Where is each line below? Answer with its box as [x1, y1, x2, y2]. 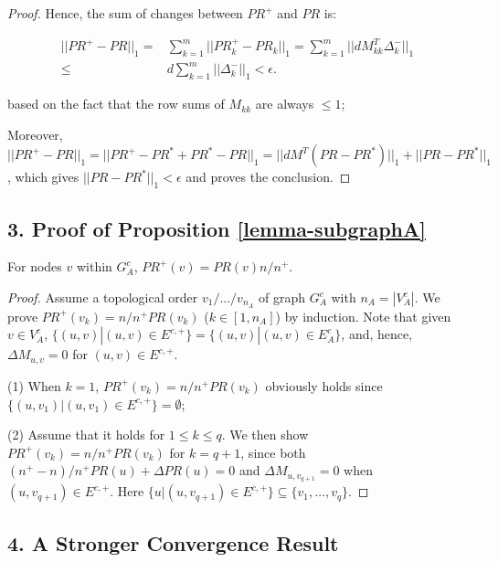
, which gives [7, 167, 79, 186]
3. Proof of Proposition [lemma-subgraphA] [7, 214, 426, 242]
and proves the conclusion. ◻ [185, 167, 351, 186]
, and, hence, [341, 324, 413, 344]
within [76, 257, 112, 276]
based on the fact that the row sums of [7, 94, 225, 113]
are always [255, 94, 314, 113]
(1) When [7, 376, 61, 395]
